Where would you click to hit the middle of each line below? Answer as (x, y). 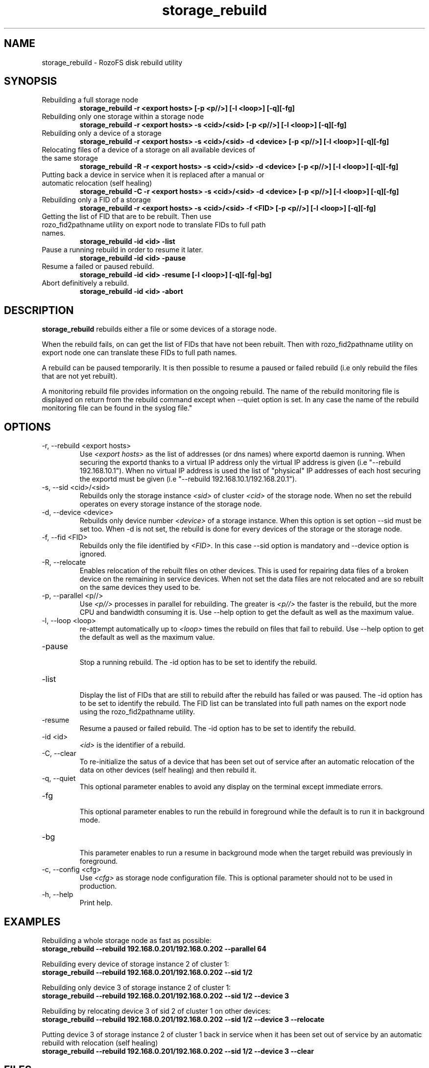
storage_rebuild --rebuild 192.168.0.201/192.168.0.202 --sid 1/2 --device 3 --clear (178, 1051)
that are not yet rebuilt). (80, 376)
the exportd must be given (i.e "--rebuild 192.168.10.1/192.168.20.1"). (188, 479)
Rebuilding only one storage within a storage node (123, 117)
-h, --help (58, 895)
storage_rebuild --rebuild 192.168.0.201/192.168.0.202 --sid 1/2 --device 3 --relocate (183, 1019)
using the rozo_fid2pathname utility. (137, 712)
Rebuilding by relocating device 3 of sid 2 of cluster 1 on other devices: (156, 1011)
